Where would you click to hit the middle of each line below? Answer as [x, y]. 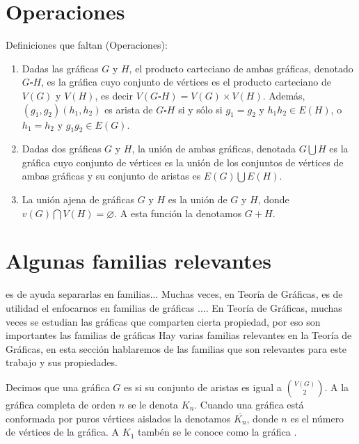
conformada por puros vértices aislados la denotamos [118, 418]
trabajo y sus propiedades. [62, 362]
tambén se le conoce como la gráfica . [217, 432]
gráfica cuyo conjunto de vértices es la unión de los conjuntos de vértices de [183, 162]
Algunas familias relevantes [138, 261]
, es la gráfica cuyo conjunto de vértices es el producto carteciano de [186, 82]
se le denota [153, 404]
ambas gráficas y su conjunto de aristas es [111, 176]
